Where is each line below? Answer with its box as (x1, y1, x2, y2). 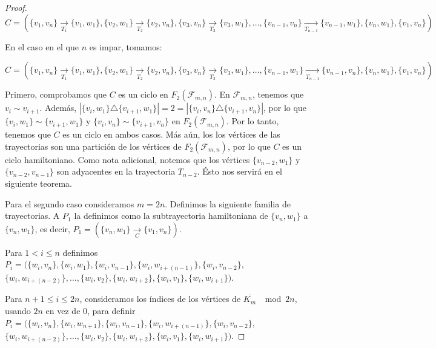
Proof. (5, 1, 27, 13)
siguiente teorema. (5, 176, 72, 189)
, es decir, (35, 222, 70, 235)
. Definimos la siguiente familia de (165, 197, 291, 210)
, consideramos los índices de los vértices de (79, 292, 241, 305)
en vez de (45, 304, 81, 316)
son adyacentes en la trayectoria (56, 165, 176, 178)
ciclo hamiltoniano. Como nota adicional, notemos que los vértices (5, 153, 250, 166)
